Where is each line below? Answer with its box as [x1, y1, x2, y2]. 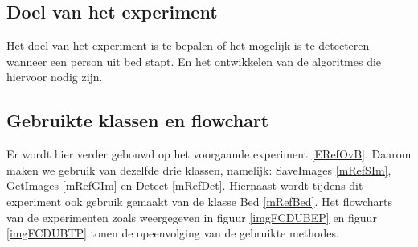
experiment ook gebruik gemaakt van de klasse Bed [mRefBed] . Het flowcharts [6, 192, 393, 209]
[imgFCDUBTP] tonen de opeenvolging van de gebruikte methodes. [6, 224, 339, 241]
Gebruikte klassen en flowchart [6, 108, 269, 133]
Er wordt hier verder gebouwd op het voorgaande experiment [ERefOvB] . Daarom [6, 146, 412, 163]
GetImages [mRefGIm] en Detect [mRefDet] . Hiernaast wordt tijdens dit [6, 177, 363, 194]
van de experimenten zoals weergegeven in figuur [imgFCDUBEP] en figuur [6, 208, 377, 225]
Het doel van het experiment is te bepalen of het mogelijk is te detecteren [6, 37, 370, 54]
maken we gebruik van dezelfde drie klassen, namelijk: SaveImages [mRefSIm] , [6, 161, 391, 178]
